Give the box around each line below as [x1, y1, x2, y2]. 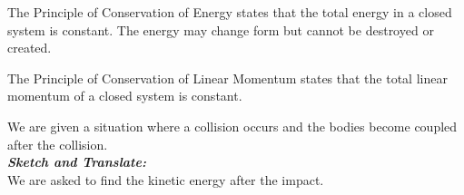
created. [7, 38, 52, 57]
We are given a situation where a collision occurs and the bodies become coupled [7, 116, 458, 135]
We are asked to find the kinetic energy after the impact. [7, 170, 324, 189]
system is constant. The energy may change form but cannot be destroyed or [7, 20, 434, 39]
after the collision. [7, 134, 108, 153]
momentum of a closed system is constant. [7, 86, 242, 105]
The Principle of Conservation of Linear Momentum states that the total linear [7, 68, 448, 87]
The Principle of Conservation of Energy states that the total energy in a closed [7, 3, 452, 21]
